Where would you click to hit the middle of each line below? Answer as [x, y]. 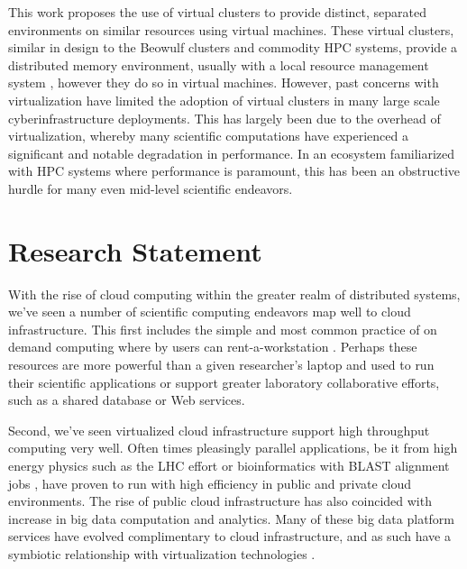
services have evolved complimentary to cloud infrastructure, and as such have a [229, 536]
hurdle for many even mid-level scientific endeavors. [151, 188]
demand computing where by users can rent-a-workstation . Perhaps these [213, 347]
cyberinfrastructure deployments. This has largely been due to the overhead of [224, 118]
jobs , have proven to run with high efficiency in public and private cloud [210, 483]
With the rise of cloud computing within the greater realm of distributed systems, [234, 294]
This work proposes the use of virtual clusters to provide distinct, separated [218, 12]
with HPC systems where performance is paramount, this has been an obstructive [234, 171]
